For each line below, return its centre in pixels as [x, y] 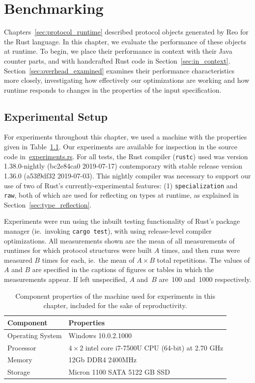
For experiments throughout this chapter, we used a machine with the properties [126, 137]
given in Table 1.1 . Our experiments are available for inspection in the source [121, 147]
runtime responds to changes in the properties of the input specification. [113, 89]
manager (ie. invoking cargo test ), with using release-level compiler [108, 231]
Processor [22, 347]
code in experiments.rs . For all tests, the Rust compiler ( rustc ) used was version [126, 156]
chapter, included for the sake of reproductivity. [115, 305]
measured [18, 260]
